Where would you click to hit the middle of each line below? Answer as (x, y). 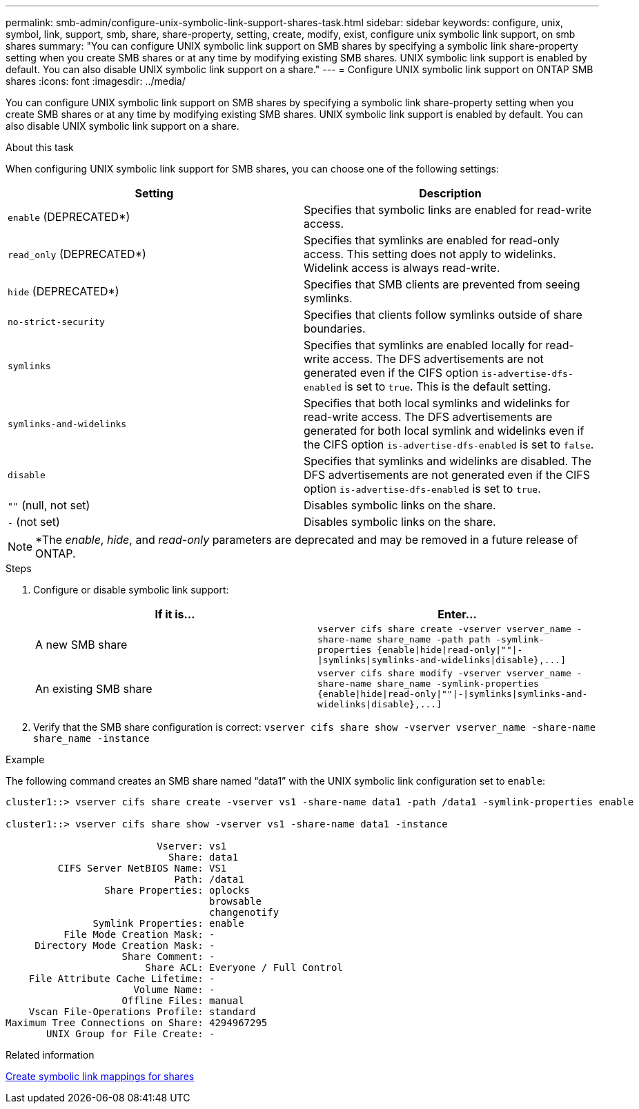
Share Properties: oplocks (177, 890)
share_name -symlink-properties (458, 684)
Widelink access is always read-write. (402, 268)
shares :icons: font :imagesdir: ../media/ (96, 81)
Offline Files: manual (183, 1001)
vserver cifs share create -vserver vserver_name (444, 629)
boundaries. (335, 328)
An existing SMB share (94, 689)
